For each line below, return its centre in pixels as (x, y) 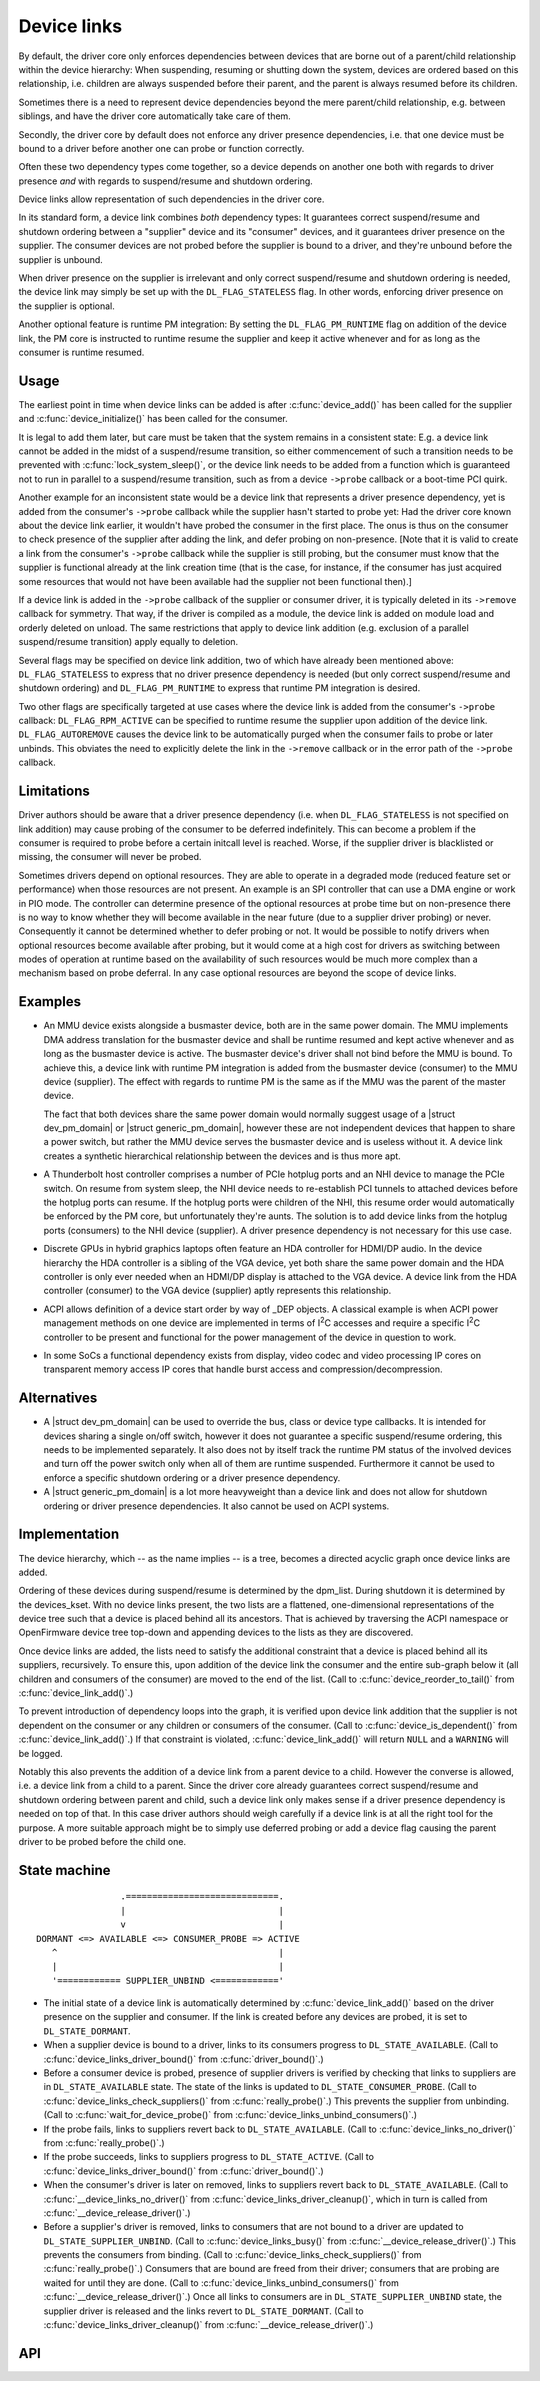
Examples (50, 1001)
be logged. (41, 1753)
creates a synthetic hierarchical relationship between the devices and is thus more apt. (222, 1156)
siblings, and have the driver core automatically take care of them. (155, 116)
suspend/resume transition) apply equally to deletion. (128, 642)
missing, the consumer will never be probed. (110, 857)
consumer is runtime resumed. (81, 352)
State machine (64, 1870)
